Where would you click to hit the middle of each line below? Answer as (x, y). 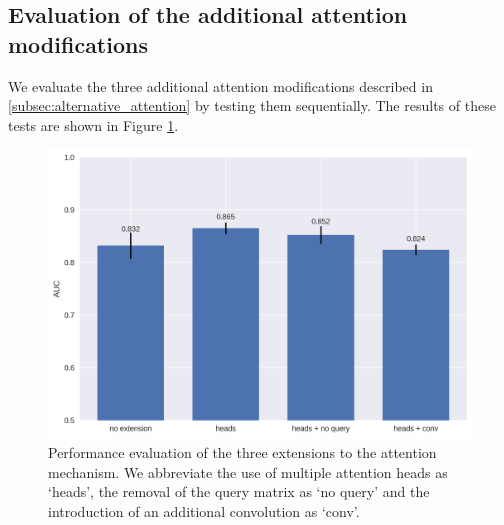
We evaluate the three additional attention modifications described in (220, 85)
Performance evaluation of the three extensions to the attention (242, 451)
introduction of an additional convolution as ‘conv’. (204, 510)
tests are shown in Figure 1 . (93, 124)
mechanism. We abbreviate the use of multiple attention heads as (248, 471)
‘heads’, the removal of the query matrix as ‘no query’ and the (239, 491)
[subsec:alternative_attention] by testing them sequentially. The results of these (252, 105)
